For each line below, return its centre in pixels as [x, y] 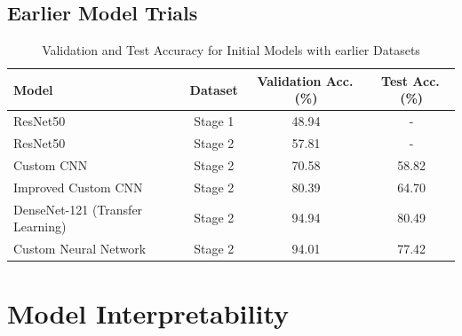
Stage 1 [214, 121]
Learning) [40, 227]
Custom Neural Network [80, 249]
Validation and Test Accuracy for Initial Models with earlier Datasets [231, 50]
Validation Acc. [305, 80]
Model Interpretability [148, 313]
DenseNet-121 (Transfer [78, 209]
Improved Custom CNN [78, 187]
